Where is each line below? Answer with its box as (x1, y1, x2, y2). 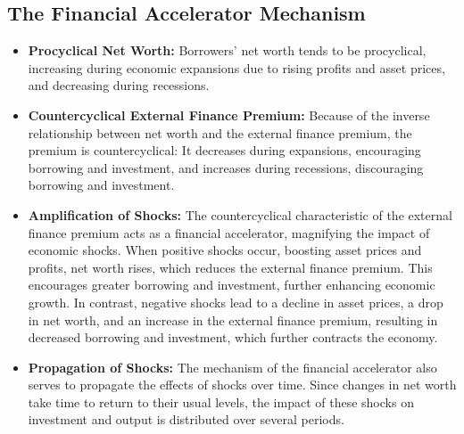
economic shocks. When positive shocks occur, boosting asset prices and (28, 241, 422, 259)
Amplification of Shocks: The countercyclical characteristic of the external (28, 205, 452, 224)
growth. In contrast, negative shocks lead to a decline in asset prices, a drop (28, 292, 443, 311)
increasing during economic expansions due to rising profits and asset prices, (28, 58, 445, 77)
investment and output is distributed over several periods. (28, 410, 344, 429)
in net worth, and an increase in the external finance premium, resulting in (28, 310, 438, 329)
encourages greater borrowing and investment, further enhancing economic (28, 275, 435, 294)
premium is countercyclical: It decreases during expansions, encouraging (28, 141, 421, 160)
